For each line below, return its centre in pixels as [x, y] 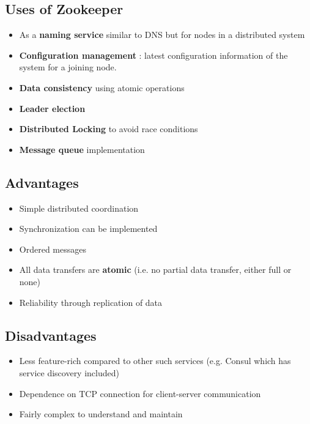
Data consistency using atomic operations [102, 87]
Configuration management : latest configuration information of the [153, 55]
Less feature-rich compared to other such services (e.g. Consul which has [155, 361]
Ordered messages [53, 249]
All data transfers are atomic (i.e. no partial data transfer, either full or [155, 270]
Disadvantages [51, 335]
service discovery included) [69, 372]
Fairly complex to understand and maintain [101, 414]
